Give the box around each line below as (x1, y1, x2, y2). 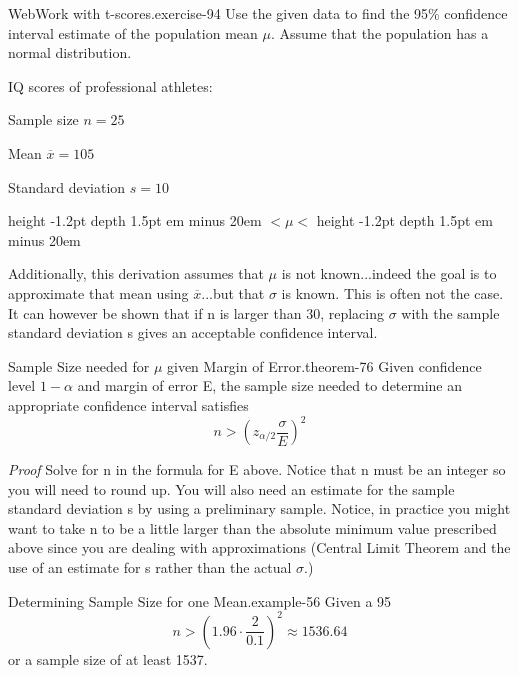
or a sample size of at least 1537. (8, 648, 208, 669)
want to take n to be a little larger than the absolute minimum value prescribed (8, 517, 497, 538)
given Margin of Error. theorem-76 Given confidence (166, 355, 482, 376)
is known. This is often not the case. (281, 282, 504, 303)
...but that (201, 282, 265, 303)
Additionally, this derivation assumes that (8, 263, 264, 284)
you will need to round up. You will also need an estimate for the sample (8, 478, 455, 499)
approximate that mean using (8, 282, 189, 303)
